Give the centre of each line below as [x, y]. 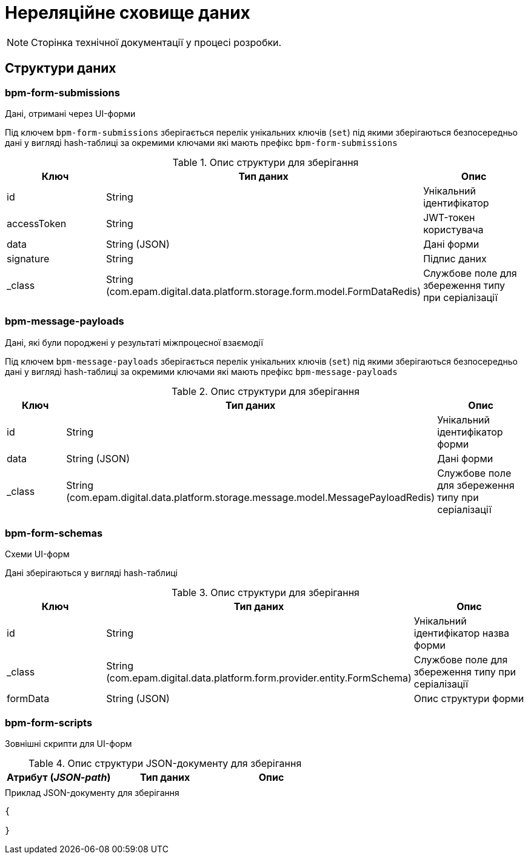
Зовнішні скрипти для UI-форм [69, 744]
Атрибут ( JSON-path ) [59, 778]
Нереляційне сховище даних [128, 13]
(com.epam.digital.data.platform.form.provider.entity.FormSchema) [259, 678]
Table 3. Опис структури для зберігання [266, 593]
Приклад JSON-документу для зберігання [92, 793]
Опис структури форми [469, 699]
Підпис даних [455, 258]
